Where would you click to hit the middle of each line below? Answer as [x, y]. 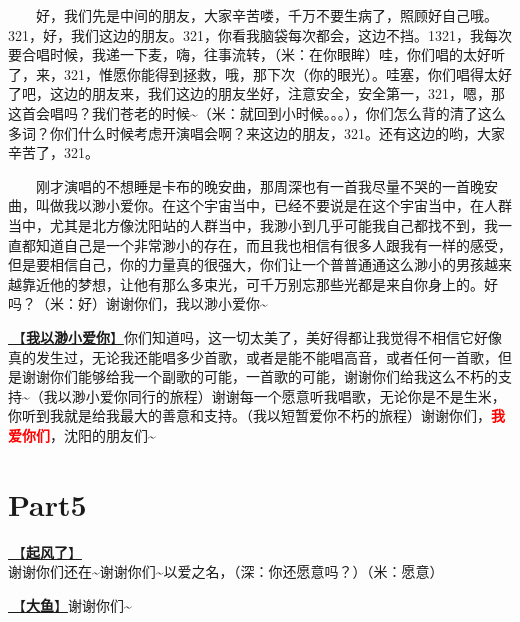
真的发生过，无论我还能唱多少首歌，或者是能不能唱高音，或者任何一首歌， [253, 356]
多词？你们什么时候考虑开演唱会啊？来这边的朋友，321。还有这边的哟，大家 [256, 132]
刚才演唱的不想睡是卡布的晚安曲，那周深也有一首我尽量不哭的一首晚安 [267, 185]
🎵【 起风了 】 [45, 551]
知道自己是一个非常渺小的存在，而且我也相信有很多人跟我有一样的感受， [273, 244]
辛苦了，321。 [53, 152]
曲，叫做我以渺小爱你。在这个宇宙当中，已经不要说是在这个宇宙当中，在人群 [260, 205]
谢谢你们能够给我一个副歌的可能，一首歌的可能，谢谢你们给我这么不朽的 [259, 376]
